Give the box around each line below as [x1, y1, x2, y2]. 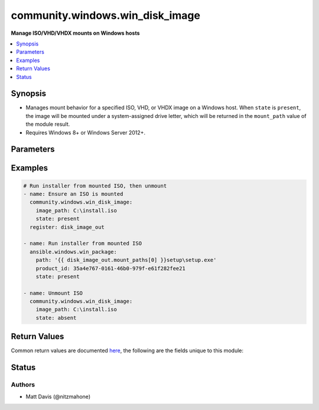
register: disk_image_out [30, 224, 105, 230]
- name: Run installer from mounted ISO [23, 240, 142, 247]
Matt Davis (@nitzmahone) [25, 393, 91, 400]
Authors [11, 381, 35, 389]
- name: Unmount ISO [23, 290, 83, 296]
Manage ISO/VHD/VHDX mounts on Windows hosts [11, 29, 140, 37]
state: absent [35, 314, 77, 321]
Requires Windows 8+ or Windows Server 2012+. [25, 129, 146, 136]
